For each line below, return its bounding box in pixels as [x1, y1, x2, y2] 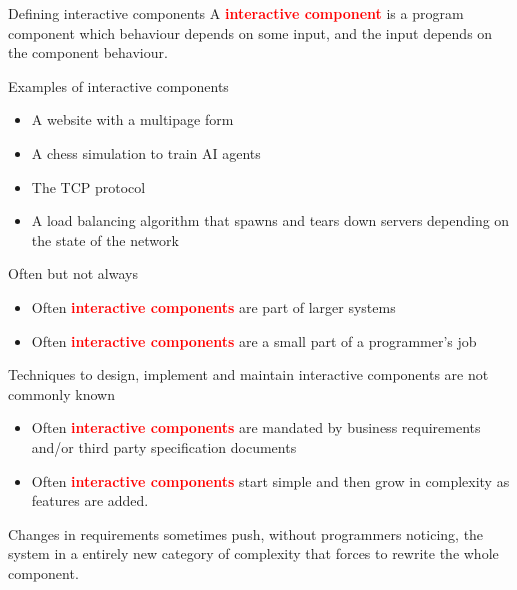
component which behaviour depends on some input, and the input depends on [8, 22, 493, 43]
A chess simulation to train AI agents [31, 142, 261, 163]
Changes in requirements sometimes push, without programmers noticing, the [8, 523, 484, 544]
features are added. [31, 490, 149, 511]
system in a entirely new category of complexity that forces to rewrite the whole [8, 543, 499, 564]
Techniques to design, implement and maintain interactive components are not [8, 364, 489, 385]
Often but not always [8, 263, 138, 284]
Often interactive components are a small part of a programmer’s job [31, 330, 477, 351]
